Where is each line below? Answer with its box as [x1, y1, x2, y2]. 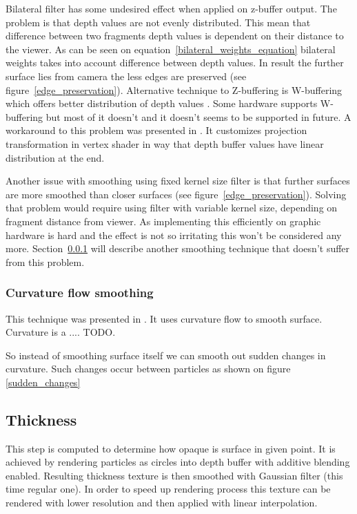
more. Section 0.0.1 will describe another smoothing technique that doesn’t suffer [6, 241, 350, 256]
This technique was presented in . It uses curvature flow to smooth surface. [6, 311, 323, 325]
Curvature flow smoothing [6, 284, 154, 301]
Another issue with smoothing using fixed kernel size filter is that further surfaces [6, 173, 350, 188]
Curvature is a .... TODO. [6, 325, 116, 339]
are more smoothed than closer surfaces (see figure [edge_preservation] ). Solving [6, 187, 347, 201]
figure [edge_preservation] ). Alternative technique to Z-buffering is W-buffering [6, 82, 343, 97]
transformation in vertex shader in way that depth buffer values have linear [6, 136, 324, 151]
